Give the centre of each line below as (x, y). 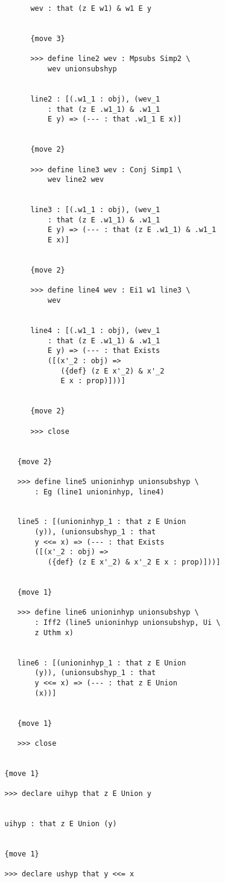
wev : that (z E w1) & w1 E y (91, 8)
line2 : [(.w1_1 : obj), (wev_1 (95, 99)
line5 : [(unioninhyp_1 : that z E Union (102, 522)
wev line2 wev (76, 180)
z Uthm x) (54, 632)
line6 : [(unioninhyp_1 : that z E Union (102, 663)
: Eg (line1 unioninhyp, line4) (100, 492)
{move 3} (48, 38)
